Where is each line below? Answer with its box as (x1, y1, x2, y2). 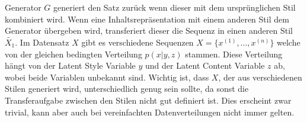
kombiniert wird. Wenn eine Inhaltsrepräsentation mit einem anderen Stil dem (5, 12, 289, 25)
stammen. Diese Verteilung (185, 47, 283, 60)
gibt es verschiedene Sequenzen (81, 36, 194, 48)
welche (277, 36, 300, 48)
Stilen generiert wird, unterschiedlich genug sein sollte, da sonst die (5, 82, 249, 95)
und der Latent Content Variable (145, 59, 265, 72)
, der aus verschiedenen (218, 70, 302, 83)
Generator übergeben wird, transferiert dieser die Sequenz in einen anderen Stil (5, 24, 293, 37)
